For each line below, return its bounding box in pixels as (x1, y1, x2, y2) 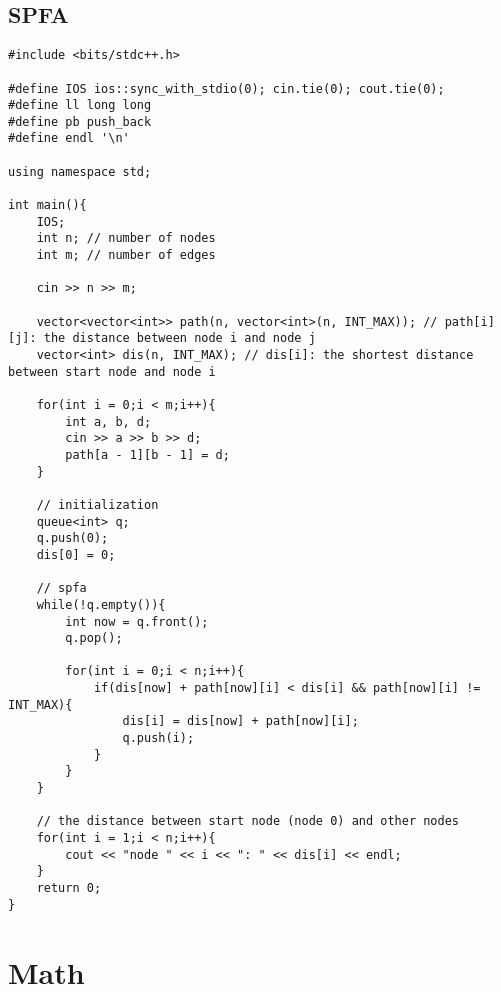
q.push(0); (36, 531, 109, 546)
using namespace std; (8, 164, 152, 179)
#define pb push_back (8, 114, 152, 129)
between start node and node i (8, 364, 216, 379)
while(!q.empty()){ (36, 597, 166, 612)
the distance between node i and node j (43, 331, 316, 346)
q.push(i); (122, 731, 195, 746)
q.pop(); (65, 631, 123, 646)
